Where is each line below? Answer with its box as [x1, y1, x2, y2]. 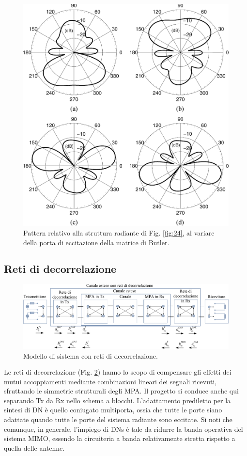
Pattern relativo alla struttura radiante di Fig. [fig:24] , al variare [23, 228, 215, 238]
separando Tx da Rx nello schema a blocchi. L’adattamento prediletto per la [4, 395, 231, 405]
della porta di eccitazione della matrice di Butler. [23, 237, 170, 247]
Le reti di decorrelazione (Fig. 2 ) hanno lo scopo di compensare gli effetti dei [4, 367, 232, 377]
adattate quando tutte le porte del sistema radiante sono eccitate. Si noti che [4, 414, 232, 425]
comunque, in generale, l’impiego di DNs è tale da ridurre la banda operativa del [4, 424, 243, 434]
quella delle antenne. [4, 442, 65, 453]
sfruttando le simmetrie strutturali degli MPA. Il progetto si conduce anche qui [4, 386, 239, 396]
